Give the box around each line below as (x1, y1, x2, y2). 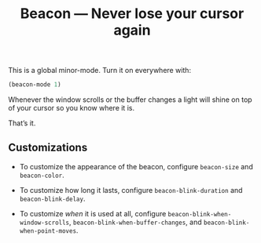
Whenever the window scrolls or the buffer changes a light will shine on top (8, 95, 253, 104)
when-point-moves (19, 227, 77, 235)
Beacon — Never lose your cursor (20, 5, 244, 23)
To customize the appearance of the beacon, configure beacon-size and (19, 161, 253, 171)
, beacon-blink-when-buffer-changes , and (69, 217, 202, 227)
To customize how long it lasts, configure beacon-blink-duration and (19, 185, 243, 194)
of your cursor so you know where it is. (8, 103, 135, 113)
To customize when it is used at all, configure (19, 209, 167, 218)
